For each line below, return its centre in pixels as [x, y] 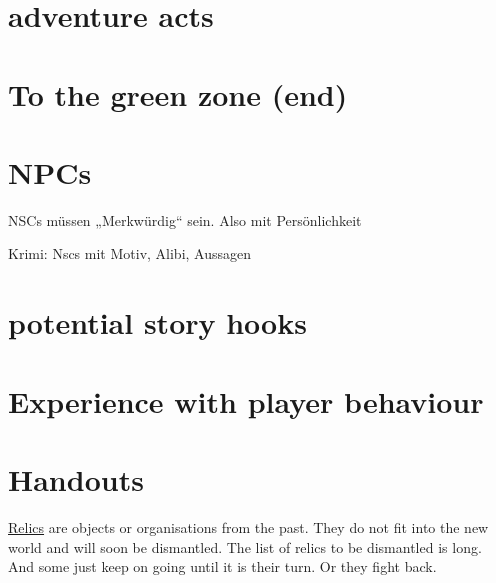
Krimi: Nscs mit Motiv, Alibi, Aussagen [130, 253]
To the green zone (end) [178, 93]
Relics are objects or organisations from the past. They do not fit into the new [248, 526]
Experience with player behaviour [246, 400]
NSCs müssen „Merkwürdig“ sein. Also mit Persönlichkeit [185, 219]
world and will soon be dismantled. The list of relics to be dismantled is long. [245, 546]
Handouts [76, 479]
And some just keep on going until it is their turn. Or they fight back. [222, 566]
